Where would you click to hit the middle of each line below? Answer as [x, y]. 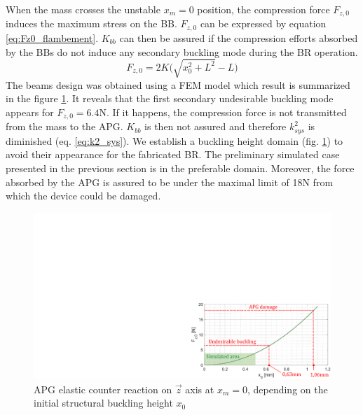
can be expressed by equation [263, 23]
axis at [200, 389]
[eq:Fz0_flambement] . [52, 37]
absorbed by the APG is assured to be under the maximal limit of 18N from [170, 182]
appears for [30, 112]
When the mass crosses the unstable [83, 9]
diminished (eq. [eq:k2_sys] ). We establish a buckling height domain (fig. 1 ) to [174, 140]
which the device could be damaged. [83, 196]
